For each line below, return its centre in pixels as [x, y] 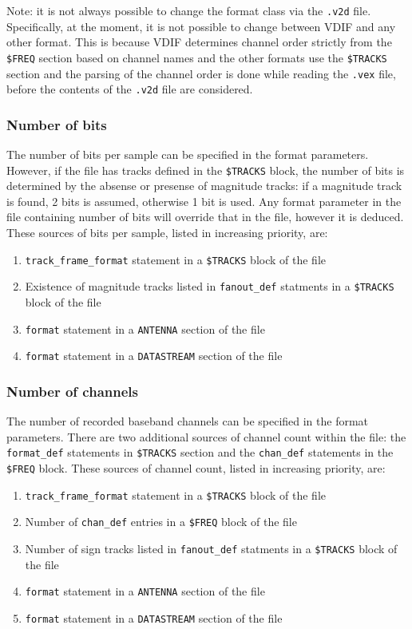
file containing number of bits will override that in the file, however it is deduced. [205, 217]
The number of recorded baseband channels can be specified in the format [188, 421]
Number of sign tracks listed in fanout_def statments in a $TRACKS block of [211, 548]
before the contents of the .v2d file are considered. [130, 89]
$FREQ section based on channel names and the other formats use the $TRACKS [197, 57]
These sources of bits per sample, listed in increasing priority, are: [167, 233]
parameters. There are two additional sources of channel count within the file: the [206, 436]
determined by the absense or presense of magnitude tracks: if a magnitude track [204, 186]
